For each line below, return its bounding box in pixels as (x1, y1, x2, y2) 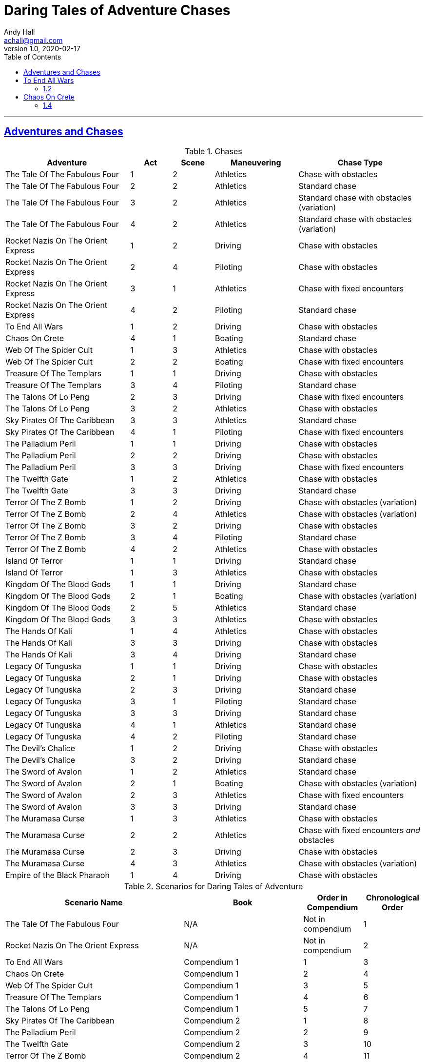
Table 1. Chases (185, 146, 242, 156)
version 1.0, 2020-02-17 (4, 44, 80, 53)
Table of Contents (4, 52, 61, 61)
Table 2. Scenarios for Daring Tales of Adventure (124, 881, 303, 891)
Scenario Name (64, 897, 123, 907)
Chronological (366, 892, 419, 902)
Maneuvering (231, 157, 281, 167)
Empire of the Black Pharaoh (5, 870, 110, 880)
